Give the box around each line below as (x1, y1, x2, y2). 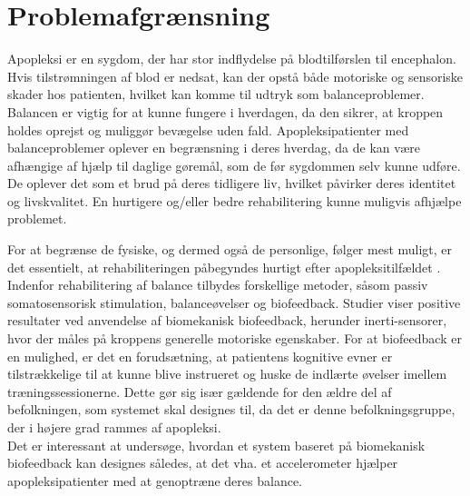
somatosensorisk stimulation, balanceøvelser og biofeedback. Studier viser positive (7, 293, 461, 312)
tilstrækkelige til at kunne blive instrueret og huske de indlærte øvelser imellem (7, 364, 447, 383)
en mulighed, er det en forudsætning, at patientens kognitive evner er (7, 346, 393, 365)
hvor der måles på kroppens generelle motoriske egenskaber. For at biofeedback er (7, 329, 462, 348)
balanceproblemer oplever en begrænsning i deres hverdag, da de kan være (7, 138, 421, 157)
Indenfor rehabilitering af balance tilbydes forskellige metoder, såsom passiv (7, 275, 428, 294)
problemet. (7, 209, 67, 228)
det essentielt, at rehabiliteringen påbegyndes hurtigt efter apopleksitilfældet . (7, 257, 441, 276)
